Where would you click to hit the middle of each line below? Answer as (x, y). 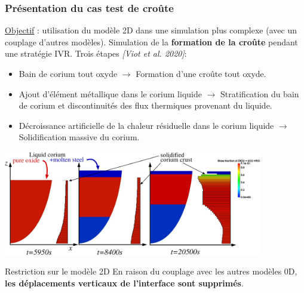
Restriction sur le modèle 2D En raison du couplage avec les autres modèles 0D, (151, 271)
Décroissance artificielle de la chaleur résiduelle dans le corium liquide (146, 125)
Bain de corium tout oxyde (68, 73)
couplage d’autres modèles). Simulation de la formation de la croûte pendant (151, 41)
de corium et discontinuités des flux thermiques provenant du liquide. (145, 105)
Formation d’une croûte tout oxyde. (201, 73)
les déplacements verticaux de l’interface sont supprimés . (124, 283)
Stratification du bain (260, 93)
